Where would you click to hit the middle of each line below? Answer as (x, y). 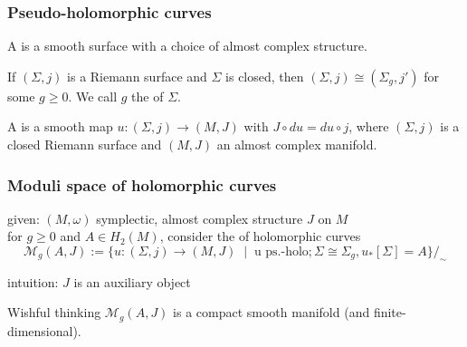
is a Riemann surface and (137, 76)
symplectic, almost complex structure (200, 218)
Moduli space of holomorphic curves (142, 184)
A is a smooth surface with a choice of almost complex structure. (187, 46)
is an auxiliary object (132, 281)
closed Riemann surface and (85, 144)
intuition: (33, 281)
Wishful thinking (54, 312)
